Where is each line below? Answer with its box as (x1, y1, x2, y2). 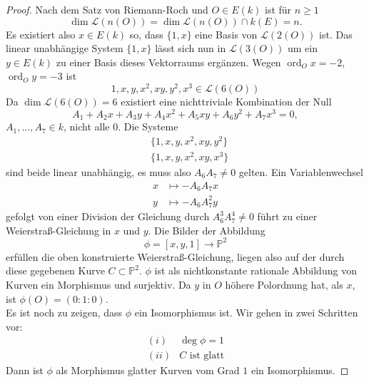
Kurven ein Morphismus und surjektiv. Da (6, 277, 191, 291)
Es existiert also (6, 26, 76, 41)
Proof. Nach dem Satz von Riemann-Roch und (6, 2, 208, 16)
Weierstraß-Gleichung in (6, 222, 111, 237)
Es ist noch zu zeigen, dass (6, 305, 123, 320)
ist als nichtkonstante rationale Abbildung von (154, 263, 357, 278)
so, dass (129, 26, 163, 41)
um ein (287, 41, 318, 56)
